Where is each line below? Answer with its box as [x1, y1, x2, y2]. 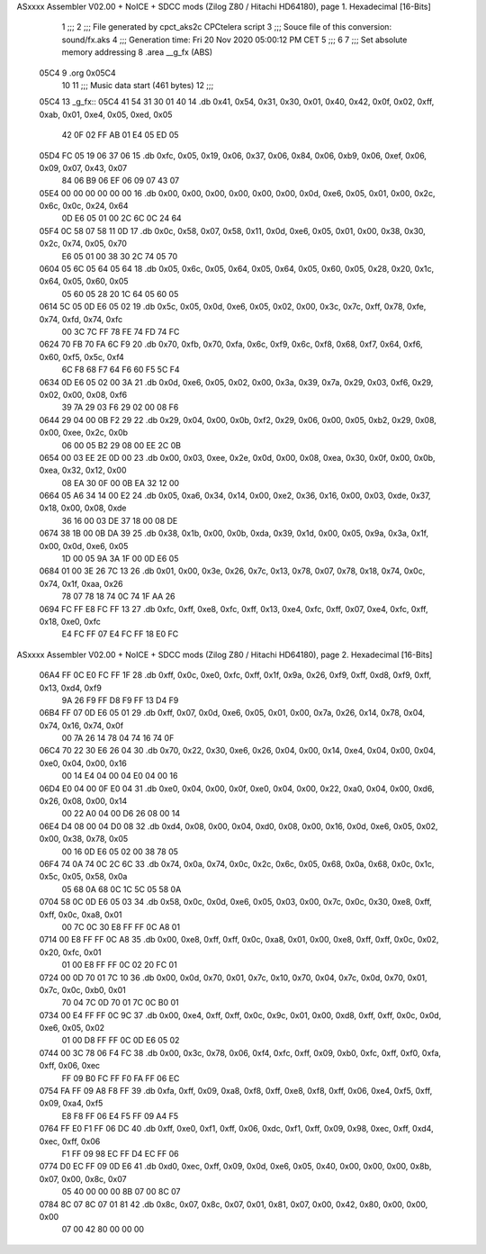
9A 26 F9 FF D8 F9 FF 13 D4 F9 [61, 694, 179, 706]
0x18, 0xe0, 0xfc [39, 616, 101, 627]
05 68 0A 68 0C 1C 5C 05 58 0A [61, 883, 182, 895]
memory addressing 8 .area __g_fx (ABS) [61, 47, 213, 58]
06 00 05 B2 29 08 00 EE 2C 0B [61, 439, 182, 450]
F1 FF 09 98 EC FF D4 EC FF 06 [61, 1148, 179, 1159]
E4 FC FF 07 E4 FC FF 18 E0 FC [61, 628, 179, 639]
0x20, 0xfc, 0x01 [39, 946, 102, 958]
